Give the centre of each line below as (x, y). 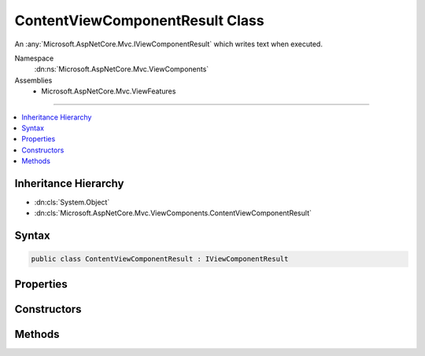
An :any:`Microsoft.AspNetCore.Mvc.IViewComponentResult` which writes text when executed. (168, 44)
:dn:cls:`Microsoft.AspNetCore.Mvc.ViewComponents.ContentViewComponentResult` (173, 213)
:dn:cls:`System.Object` (72, 202)
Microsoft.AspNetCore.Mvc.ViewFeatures (109, 91)
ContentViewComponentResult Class (139, 20)
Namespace (34, 58)
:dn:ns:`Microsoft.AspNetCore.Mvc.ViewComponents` (122, 69)
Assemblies (33, 80)
